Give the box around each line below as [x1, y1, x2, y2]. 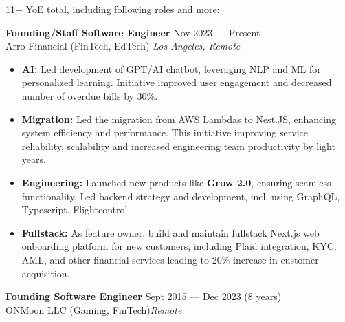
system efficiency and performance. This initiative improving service [21, 125, 308, 140]
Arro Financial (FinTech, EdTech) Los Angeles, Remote [5, 39, 241, 53]
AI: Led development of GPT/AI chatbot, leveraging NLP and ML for [21, 61, 321, 76]
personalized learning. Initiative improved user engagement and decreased [21, 75, 332, 89]
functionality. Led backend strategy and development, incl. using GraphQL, [21, 189, 340, 203]
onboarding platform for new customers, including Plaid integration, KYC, [21, 239, 337, 253]
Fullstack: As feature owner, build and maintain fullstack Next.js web [21, 225, 320, 239]
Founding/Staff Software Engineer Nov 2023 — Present [5, 25, 260, 39]
